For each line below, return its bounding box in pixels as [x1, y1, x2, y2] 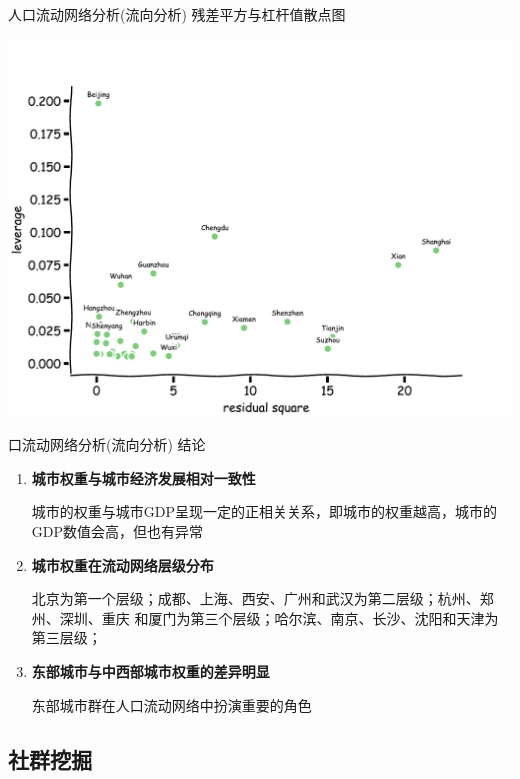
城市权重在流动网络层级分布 [31, 554, 214, 575]
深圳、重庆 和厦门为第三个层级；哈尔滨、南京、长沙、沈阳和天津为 [59, 607, 499, 628]
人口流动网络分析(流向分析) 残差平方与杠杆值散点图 [8, 4, 346, 24]
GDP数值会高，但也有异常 [31, 520, 204, 541]
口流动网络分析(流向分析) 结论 [8, 434, 206, 455]
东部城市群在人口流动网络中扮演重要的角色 [31, 694, 312, 715]
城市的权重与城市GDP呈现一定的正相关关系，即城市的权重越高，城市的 [31, 501, 498, 522]
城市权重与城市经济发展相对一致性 [31, 467, 256, 488]
